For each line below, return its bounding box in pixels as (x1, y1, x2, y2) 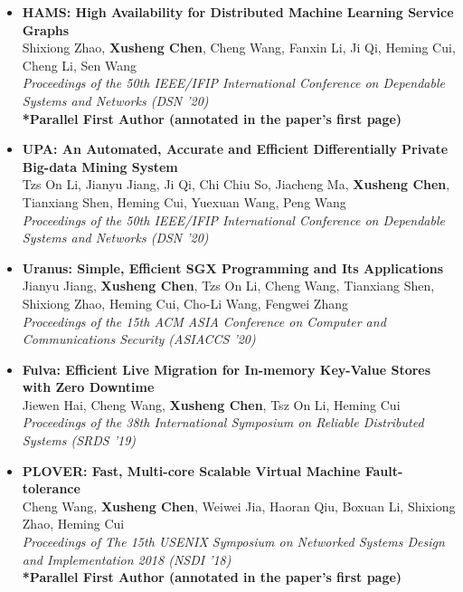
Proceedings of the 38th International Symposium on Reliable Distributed (22, 413, 424, 432)
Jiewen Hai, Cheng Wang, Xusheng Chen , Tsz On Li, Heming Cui (22, 395, 401, 414)
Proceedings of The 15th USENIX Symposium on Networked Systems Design (22, 532, 445, 551)
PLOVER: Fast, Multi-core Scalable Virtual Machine (22, 461, 361, 480)
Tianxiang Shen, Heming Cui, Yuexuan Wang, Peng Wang (22, 192, 346, 211)
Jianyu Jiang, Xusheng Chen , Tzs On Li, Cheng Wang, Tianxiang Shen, (22, 276, 435, 295)
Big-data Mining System (22, 157, 178, 176)
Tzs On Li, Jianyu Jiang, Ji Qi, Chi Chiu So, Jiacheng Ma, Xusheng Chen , (22, 175, 450, 194)
